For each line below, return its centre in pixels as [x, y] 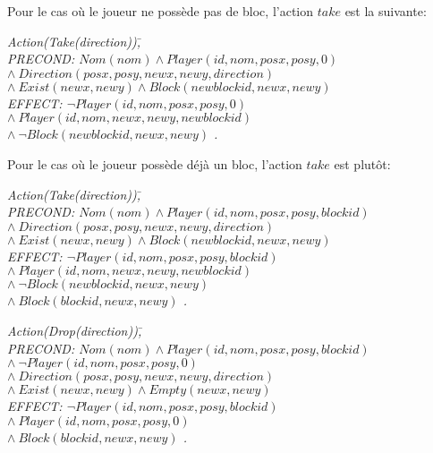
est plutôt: [362, 163]
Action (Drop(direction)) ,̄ [75, 330]
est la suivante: [386, 11]
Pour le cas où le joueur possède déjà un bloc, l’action [155, 163]
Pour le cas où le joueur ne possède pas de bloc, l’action [161, 11]
